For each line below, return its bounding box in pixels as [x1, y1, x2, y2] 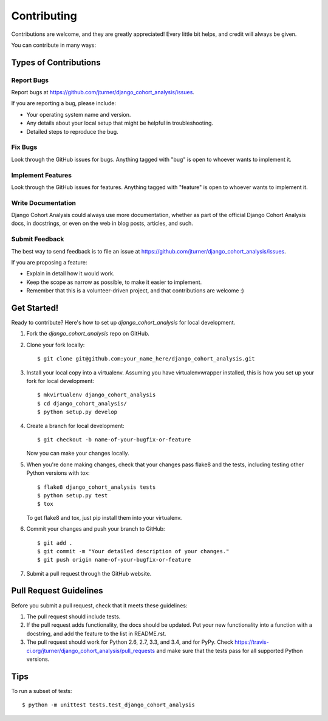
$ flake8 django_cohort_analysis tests [37, 483, 156, 491]
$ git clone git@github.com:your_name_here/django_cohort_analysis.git [37, 356, 255, 362]
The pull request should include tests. [26, 613, 121, 620]
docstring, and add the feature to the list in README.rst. [26, 630, 166, 637]
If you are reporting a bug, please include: [11, 100, 117, 107]
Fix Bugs [11, 143, 38, 151]
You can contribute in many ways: [11, 41, 97, 49]
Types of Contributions [11, 57, 101, 67]
